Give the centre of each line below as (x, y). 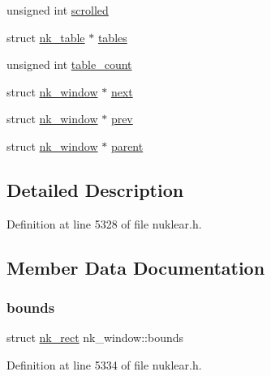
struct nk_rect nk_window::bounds (95, 338)
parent (127, 145)
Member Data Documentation (136, 267)
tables (112, 37)
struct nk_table (46, 37)
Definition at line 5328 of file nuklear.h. (104, 223)
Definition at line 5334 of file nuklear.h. (104, 364)
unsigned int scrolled (58, 10)
